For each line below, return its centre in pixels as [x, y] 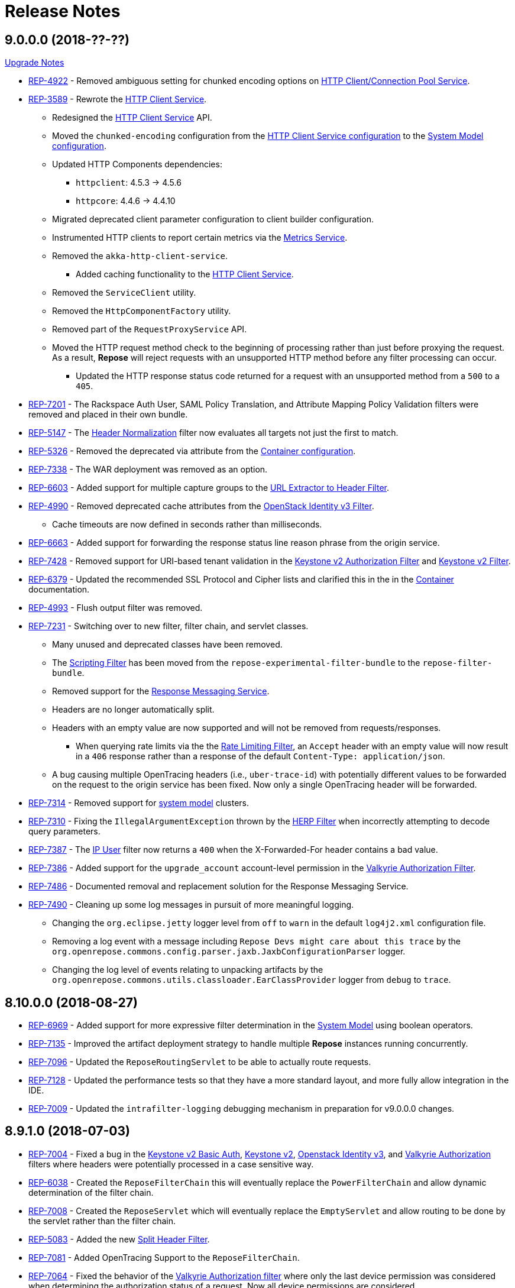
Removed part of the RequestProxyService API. [150, 329]
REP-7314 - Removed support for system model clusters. [139, 803]
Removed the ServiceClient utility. [124, 293]
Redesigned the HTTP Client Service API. [132, 118]
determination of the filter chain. [91, 1192]
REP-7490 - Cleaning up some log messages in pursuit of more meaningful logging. [191, 905]
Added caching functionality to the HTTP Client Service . [185, 274]
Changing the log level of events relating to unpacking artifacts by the [188, 970]
